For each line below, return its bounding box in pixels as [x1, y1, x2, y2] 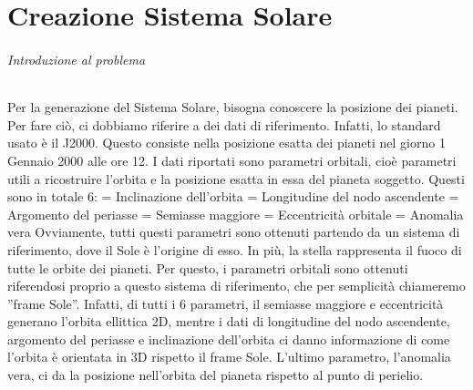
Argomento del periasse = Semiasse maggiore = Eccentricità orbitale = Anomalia [7, 204, 464, 223]
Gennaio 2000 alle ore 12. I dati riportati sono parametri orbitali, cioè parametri [7, 150, 457, 169]
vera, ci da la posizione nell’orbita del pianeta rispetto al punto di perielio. [7, 365, 424, 385]
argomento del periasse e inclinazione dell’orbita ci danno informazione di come [7, 329, 450, 348]
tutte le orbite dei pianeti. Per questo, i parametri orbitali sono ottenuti [7, 258, 408, 277]
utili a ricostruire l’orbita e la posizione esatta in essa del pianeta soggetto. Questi [7, 169, 465, 188]
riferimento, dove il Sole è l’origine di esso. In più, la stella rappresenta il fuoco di [7, 240, 462, 259]
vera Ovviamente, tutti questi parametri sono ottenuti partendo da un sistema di [7, 222, 460, 241]
